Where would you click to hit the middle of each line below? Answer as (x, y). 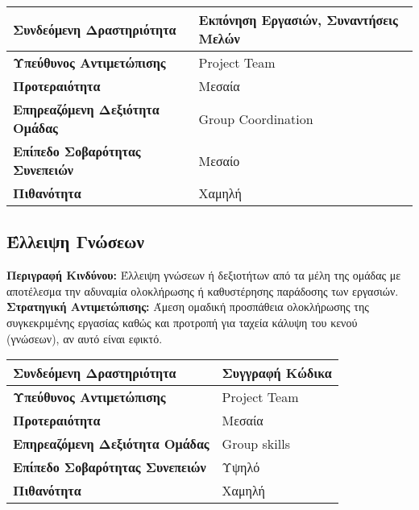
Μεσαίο (219, 160)
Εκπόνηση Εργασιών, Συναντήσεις (298, 20)
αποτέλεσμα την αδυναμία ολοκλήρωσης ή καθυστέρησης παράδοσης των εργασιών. (203, 290)
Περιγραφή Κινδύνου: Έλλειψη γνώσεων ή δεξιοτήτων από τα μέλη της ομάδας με (204, 275)
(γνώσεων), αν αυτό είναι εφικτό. (85, 338)
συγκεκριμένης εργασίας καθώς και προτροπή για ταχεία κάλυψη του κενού (182, 322)
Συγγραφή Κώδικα (277, 373)
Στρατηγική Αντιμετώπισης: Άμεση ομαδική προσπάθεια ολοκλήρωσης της (188, 307)
